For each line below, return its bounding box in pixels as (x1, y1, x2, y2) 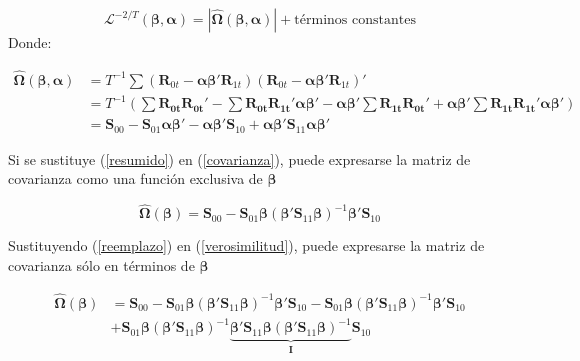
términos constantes (294, 13, 416, 27)
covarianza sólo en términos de (8, 254, 195, 275)
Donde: (8, 32, 52, 52)
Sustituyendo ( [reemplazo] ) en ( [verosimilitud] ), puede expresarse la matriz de (8, 235, 485, 256)
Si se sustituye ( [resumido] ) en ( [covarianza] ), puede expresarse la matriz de (8, 148, 471, 169)
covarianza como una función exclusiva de (8, 168, 263, 189)
